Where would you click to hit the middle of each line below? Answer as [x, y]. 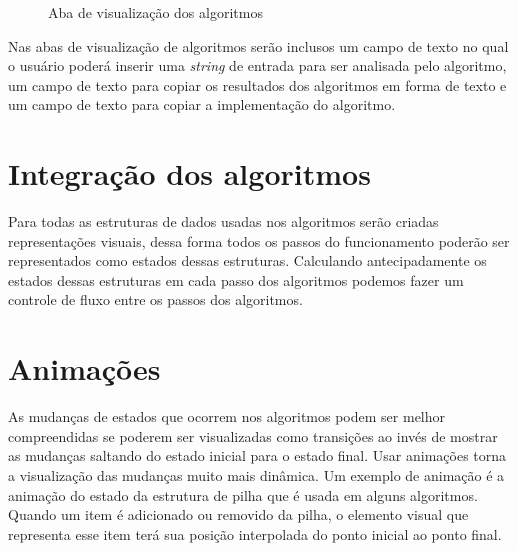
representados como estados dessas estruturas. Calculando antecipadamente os [247, 260]
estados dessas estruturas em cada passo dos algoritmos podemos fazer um [236, 279]
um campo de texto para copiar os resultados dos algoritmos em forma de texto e [257, 84]
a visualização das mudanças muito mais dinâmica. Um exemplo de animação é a [256, 474]
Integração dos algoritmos [189, 173]
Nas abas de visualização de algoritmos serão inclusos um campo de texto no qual [258, 45]
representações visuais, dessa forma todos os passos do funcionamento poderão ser [259, 240]
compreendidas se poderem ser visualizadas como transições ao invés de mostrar [253, 435]
